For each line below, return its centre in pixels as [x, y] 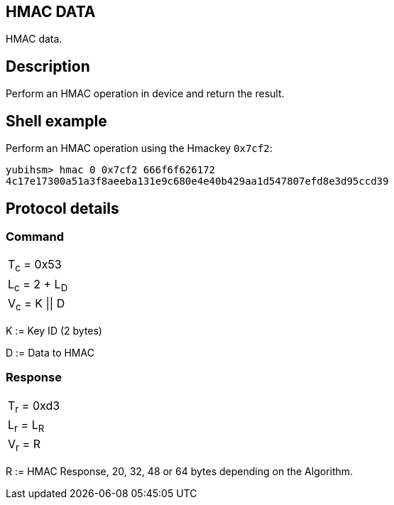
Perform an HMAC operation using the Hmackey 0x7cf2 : [139, 148]
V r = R [24, 445]
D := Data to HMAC [50, 352]
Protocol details [62, 208]
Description [48, 66]
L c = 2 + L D [38, 285]
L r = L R [26, 426]
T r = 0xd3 [34, 406]
